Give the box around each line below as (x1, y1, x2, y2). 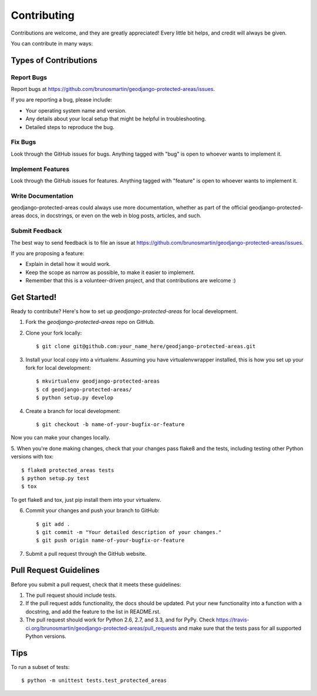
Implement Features (11, 165, 70, 173)
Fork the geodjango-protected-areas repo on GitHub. (25, 319, 155, 326)
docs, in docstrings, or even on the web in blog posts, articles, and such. (25, 212, 202, 219)
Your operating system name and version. (25, 107, 127, 114)
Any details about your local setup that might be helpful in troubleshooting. (25, 115, 207, 123)
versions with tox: (11, 453, 54, 460)
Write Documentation (11, 191, 73, 200)
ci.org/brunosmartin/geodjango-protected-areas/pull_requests (25, 624, 177, 631)
